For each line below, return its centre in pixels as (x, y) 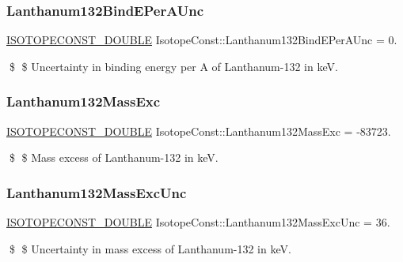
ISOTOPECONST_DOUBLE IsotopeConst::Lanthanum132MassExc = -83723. (199, 131)
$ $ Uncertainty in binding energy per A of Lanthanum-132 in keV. (173, 66)
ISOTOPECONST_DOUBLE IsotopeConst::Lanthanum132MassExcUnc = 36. (198, 222)
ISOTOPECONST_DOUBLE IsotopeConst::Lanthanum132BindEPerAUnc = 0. (202, 40)
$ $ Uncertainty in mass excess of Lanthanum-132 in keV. (150, 248)
